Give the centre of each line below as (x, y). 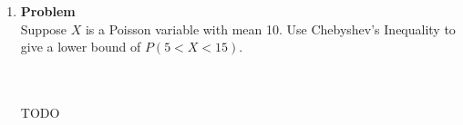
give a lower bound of (81, 47)
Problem (48, 11)
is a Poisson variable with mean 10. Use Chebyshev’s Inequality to (270, 29)
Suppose (44, 29)
